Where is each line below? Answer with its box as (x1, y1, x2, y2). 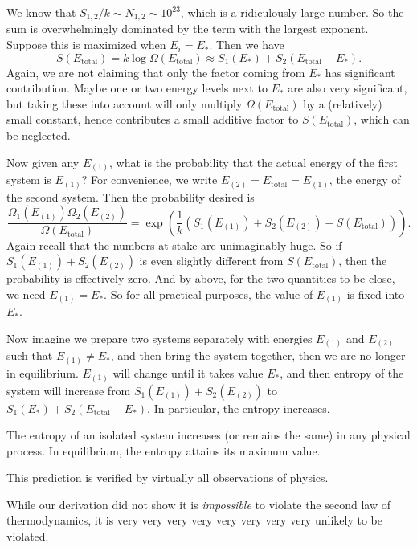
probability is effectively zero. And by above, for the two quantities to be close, (6, 270, 395, 287)
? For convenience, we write (81, 171, 218, 188)
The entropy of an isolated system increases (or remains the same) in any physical (6, 427, 411, 443)
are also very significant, (288, 80, 407, 96)
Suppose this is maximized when (6, 36, 166, 53)
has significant (325, 63, 395, 80)
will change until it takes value (112, 365, 264, 381)
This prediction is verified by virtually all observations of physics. (6, 469, 329, 486)
